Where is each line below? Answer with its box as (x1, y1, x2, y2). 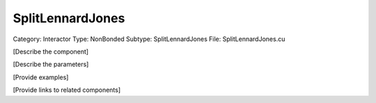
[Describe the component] (13, 47, 89, 56)
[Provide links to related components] (13, 86, 121, 94)
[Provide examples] (13, 73, 69, 81)
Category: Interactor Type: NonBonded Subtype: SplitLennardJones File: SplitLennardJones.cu (13, 35, 285, 43)
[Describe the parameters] (13, 60, 89, 69)
